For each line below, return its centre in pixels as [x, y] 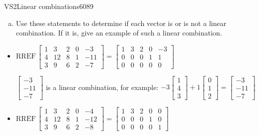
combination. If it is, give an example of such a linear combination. [119, 33]
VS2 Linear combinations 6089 [49, 6]
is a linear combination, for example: [102, 87]
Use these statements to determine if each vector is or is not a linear [121, 23]
